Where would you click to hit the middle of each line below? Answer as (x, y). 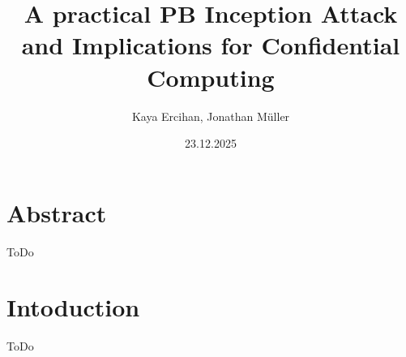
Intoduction (73, 307)
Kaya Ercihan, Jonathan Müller (211, 116)
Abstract (57, 212)
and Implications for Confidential (211, 45)
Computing (211, 77)
